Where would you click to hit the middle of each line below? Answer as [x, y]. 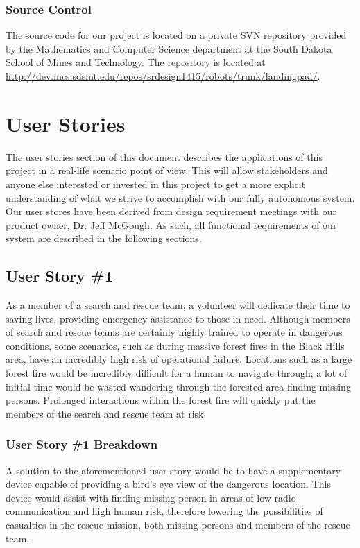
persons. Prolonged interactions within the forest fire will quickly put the [161, 400]
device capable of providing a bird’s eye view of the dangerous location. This [168, 484]
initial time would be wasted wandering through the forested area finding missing [178, 386]
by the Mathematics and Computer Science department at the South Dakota [169, 48]
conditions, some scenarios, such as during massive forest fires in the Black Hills [175, 345]
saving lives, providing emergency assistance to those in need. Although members [178, 318]
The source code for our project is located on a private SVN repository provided [176, 35]
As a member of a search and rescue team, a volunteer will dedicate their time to [178, 305]
